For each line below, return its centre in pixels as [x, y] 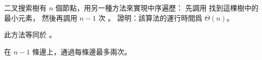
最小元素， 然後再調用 [41, 17]
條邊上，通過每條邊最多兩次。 [82, 51]
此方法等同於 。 [30, 35]
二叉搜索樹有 [25, 8]
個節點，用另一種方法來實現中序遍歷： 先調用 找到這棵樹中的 [157, 8]
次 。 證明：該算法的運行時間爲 [150, 17]
